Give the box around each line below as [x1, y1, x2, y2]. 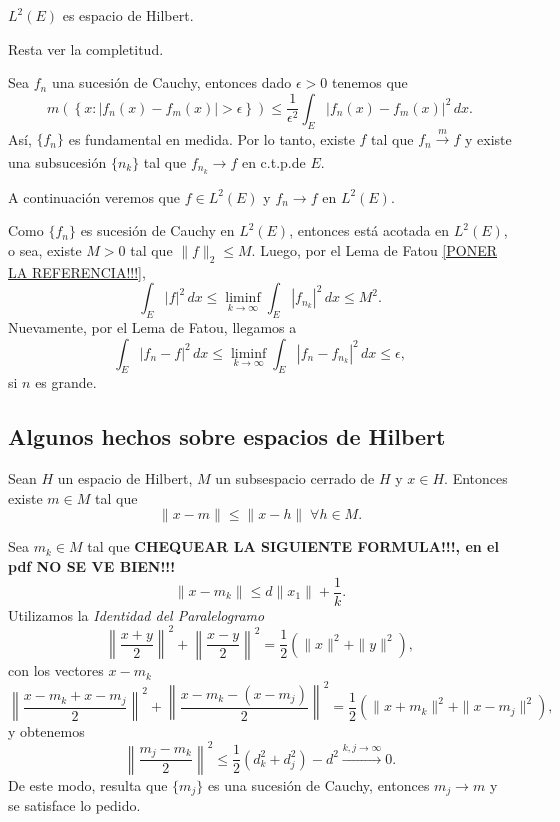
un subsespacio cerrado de [215, 468, 375, 489]
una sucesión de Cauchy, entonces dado [51, 72, 292, 93]
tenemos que [331, 72, 408, 93]
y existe [464, 128, 512, 149]
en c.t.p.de [241, 151, 306, 172]
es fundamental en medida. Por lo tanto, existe [68, 128, 355, 149]
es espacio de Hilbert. [62, 5, 194, 25]
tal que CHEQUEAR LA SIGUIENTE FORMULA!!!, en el [87, 536, 499, 557]
